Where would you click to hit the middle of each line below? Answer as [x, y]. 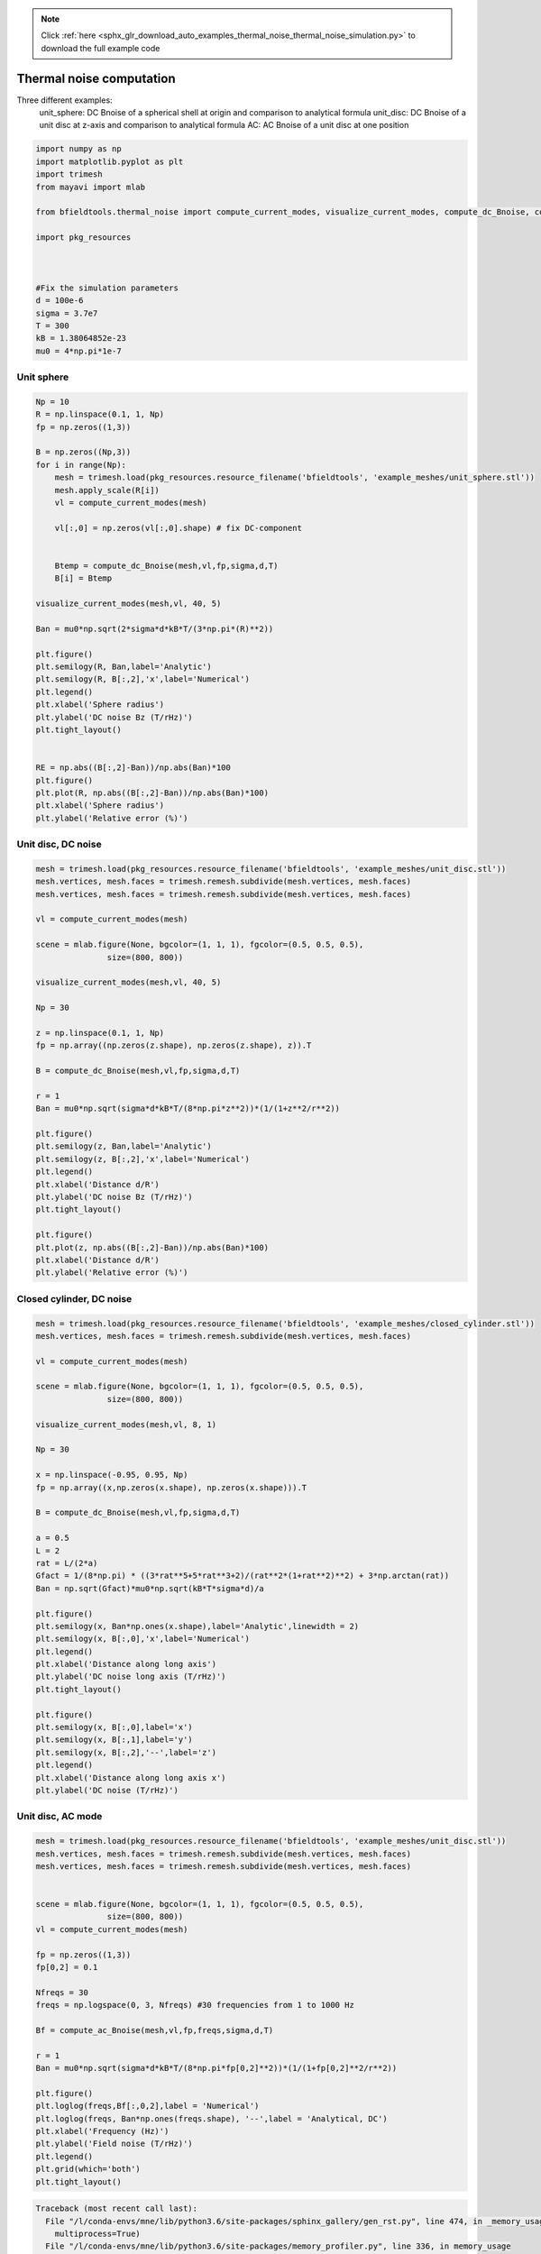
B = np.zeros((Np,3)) [83, 452]
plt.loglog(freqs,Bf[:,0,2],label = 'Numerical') [147, 2106]
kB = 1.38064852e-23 [81, 339]
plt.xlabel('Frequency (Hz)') [102, 2131]
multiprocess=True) [98, 2234]
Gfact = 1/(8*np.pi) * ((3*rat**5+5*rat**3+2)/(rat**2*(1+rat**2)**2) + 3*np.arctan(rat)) [243, 1576]
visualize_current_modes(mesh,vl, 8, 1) [126, 1424]
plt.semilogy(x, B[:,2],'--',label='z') [126, 1752]
